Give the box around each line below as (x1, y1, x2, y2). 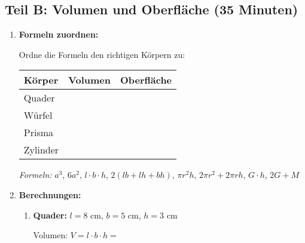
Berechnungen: (19, 188, 81, 201)
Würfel (23, 108, 53, 122)
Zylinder (23, 143, 59, 157)
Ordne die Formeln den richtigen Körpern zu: (19, 48, 185, 60)
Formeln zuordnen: (19, 28, 99, 41)
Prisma (23, 125, 54, 140)
